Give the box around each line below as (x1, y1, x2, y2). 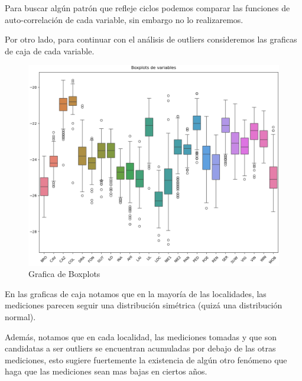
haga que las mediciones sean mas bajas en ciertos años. (5, 365, 207, 377)
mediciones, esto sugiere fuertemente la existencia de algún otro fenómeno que (5, 353, 287, 366)
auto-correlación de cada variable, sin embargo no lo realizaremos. (5, 13, 243, 25)
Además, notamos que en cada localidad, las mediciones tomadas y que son (5, 330, 277, 343)
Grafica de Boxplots (28, 268, 100, 280)
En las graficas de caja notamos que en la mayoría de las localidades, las (5, 287, 267, 299)
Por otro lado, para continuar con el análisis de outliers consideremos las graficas (5, 33, 297, 45)
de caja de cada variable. (5, 44, 95, 57)
